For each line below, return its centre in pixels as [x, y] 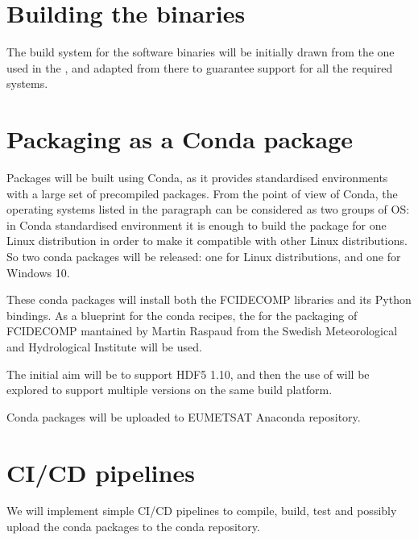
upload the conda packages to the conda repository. [133, 527]
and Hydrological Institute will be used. [104, 346]
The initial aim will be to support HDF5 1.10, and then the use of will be [188, 374]
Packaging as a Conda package [180, 139]
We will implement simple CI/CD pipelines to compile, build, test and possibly [202, 511]
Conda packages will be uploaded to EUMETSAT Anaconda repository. [184, 416]
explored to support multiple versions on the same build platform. [170, 390]
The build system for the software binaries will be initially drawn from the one [201, 52]
